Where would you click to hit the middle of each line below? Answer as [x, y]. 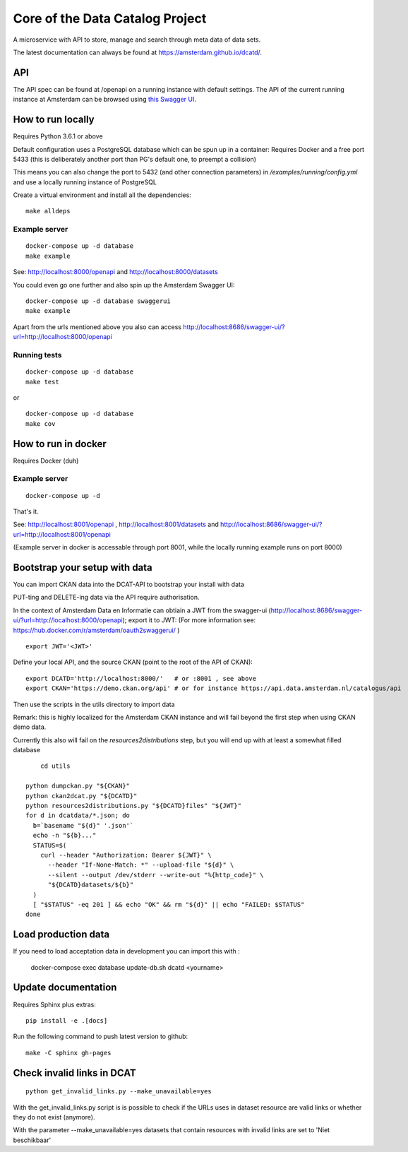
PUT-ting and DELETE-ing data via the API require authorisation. [107, 598]
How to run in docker [60, 444]
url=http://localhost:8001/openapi [62, 534]
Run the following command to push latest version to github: [101, 1037]
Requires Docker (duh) [46, 461]
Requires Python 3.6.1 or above [58, 136]
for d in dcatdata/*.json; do [78, 815]
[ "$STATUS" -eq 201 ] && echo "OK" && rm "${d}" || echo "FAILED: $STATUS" [169, 904]
